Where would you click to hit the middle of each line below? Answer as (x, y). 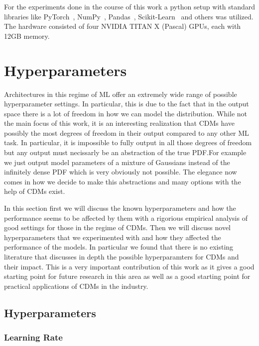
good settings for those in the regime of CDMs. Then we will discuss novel (117, 227)
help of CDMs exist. (35, 191)
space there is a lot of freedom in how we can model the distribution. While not (126, 113)
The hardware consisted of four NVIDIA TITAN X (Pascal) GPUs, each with (123, 26)
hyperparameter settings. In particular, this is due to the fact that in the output (127, 104)
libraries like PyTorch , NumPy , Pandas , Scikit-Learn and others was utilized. (129, 16)
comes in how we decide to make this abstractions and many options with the (123, 181)
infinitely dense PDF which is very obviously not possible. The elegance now (121, 172)
